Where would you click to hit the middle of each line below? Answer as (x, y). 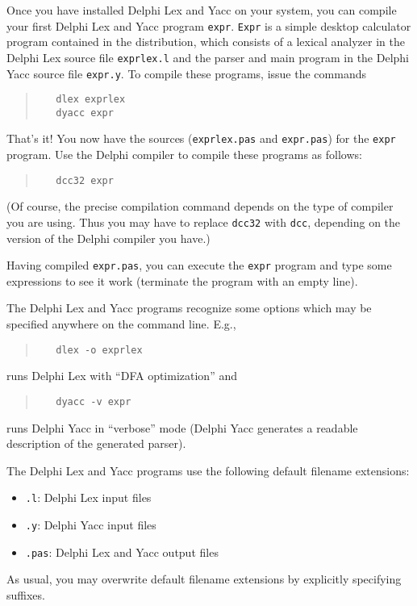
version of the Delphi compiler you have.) (108, 238)
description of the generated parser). (96, 443)
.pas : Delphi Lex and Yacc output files (122, 552)
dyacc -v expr (94, 401)
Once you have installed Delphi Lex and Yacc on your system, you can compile (202, 10)
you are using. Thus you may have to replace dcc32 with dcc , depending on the (204, 222)
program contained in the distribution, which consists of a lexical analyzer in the (206, 42)
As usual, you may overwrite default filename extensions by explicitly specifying (204, 579)
